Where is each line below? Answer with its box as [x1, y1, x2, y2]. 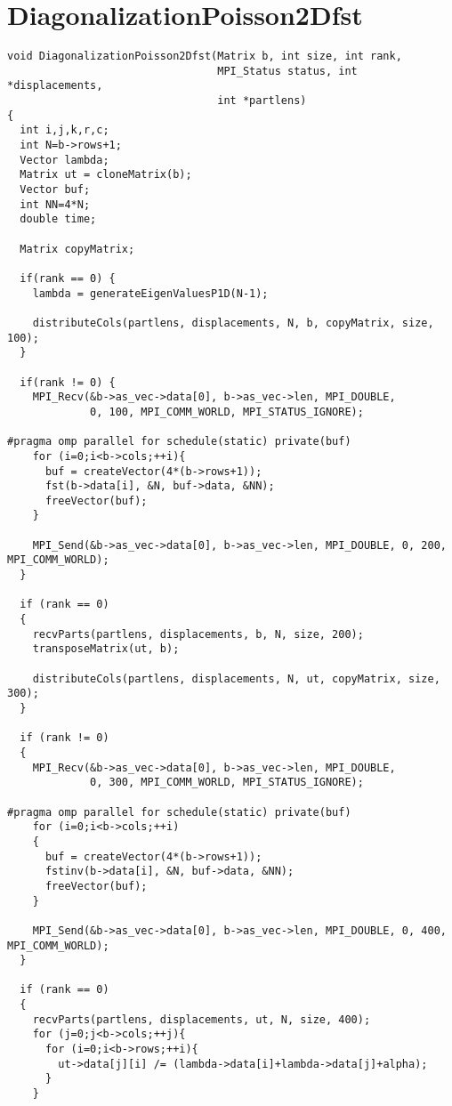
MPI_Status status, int [217, 64, 358, 77]
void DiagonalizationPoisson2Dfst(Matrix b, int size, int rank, [7, 50, 402, 63]
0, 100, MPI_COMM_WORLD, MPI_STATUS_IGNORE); [90, 405, 364, 418]
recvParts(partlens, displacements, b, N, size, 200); [32, 627, 364, 641]
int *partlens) [217, 94, 307, 108]
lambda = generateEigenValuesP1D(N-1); [32, 287, 269, 300]
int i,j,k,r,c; [20, 124, 109, 137]
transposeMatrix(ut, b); [32, 642, 180, 656]
